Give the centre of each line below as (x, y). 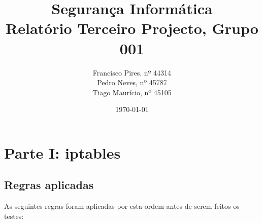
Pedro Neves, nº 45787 (132, 82)
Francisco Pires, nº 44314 (132, 72)
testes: (14, 216)
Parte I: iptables (62, 152)
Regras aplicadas (49, 185)
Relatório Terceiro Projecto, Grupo (132, 28)
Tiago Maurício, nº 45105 (132, 92)
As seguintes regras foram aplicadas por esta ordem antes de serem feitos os (122, 206)
